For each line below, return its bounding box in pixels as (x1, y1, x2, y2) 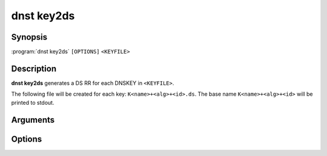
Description (11, 63, 57, 73)
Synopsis (11, 32, 48, 42)
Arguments (11, 114, 55, 125)
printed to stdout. (11, 99, 54, 106)
